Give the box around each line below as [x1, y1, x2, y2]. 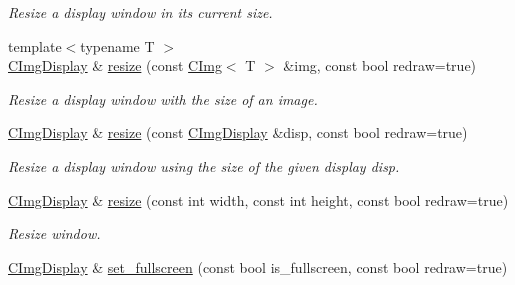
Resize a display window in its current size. [8, 2, 273, 22]
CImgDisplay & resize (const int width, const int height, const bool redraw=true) [8, 189, 509, 210]
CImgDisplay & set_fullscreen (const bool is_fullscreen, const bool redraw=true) [8, 256, 508, 277]
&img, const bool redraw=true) [283, 55, 477, 76]
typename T [80, 35, 155, 56]
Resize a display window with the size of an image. [8, 88, 318, 109]
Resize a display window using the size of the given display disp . [8, 155, 400, 176]
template [8, 35, 62, 56]
